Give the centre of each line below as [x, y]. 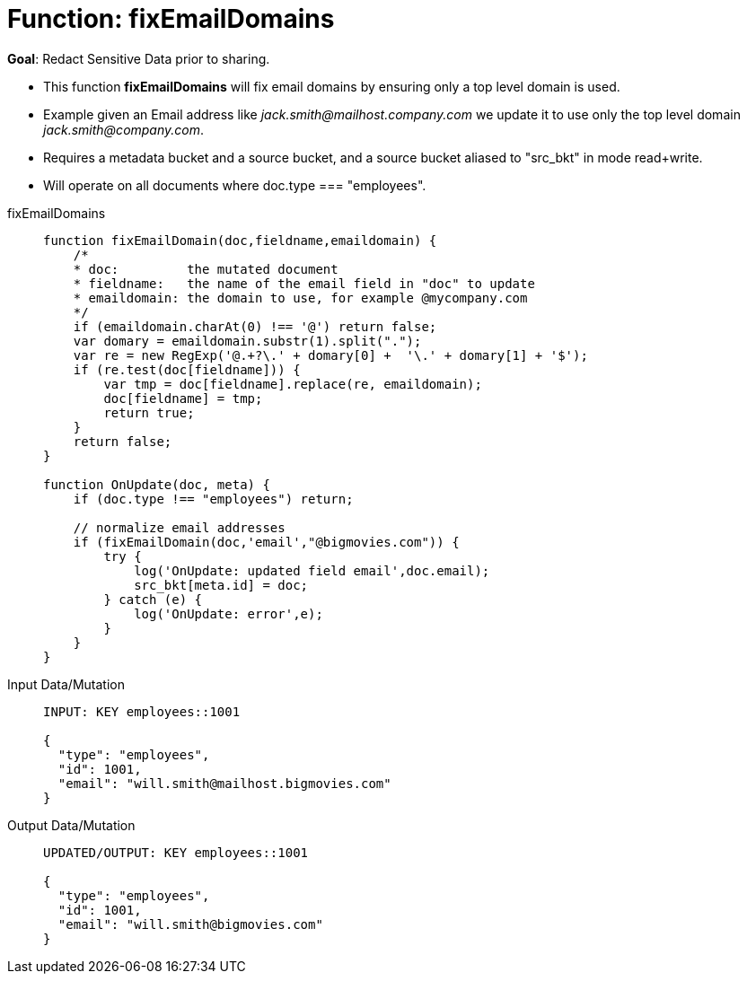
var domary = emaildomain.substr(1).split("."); [247, 341]
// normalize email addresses [179, 527]
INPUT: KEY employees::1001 [142, 711]
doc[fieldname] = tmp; [183, 398]
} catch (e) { [153, 599]
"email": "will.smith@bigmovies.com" [190, 924]
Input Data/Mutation [66, 684]
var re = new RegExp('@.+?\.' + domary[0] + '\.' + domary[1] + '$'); [330, 355]
